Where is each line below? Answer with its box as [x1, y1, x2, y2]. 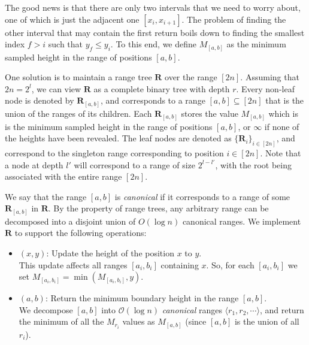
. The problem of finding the [181, 13, 286, 25]
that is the [265, 94, 304, 107]
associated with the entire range [5, 170, 122, 183]
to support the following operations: [14, 226, 147, 239]
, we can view [31, 82, 81, 95]
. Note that [260, 146, 301, 159]
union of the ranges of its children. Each [5, 107, 152, 119]
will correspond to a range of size [74, 158, 195, 171]
